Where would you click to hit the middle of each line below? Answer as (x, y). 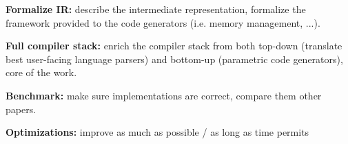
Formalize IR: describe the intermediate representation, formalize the (156, 9)
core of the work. (41, 72)
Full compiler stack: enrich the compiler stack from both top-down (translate (174, 46)
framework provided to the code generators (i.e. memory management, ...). (163, 22)
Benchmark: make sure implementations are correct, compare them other (164, 95)
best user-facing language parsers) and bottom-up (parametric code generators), (174, 59)
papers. (21, 109)
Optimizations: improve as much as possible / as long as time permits (157, 132)
